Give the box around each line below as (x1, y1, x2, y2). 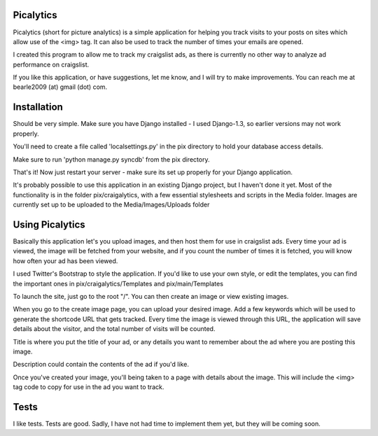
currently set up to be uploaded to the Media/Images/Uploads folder (13, 200, 210, 209)
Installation (13, 101, 63, 113)
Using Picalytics (13, 218, 85, 230)
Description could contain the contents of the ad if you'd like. (13, 360, 189, 369)
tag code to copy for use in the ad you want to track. (13, 383, 164, 391)
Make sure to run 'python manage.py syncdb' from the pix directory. (13, 155, 210, 164)
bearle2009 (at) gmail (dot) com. (13, 83, 108, 91)
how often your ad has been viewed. (13, 256, 118, 265)
